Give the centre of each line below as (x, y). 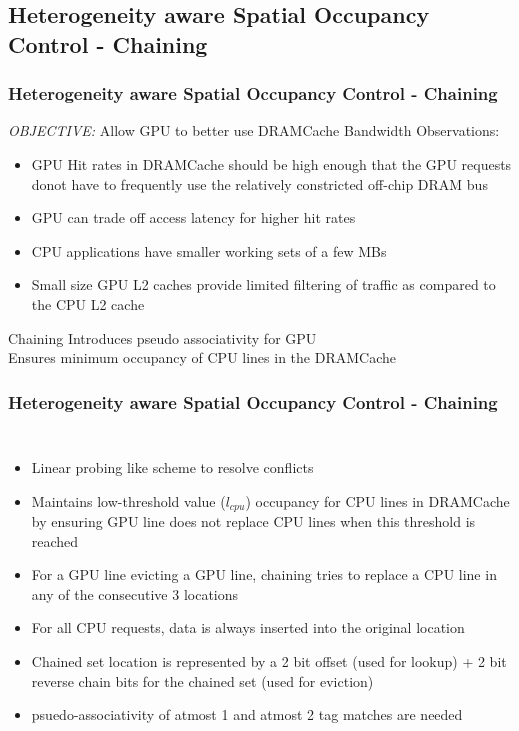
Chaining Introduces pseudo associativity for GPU (162, 337)
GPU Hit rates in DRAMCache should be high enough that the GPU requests (271, 163)
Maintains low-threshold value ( (128, 500)
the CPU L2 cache (88, 303)
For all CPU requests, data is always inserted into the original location (248, 627)
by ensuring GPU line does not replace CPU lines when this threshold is (253, 521)
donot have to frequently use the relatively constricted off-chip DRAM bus (259, 183)
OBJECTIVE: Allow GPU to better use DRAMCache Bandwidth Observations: (254, 130)
